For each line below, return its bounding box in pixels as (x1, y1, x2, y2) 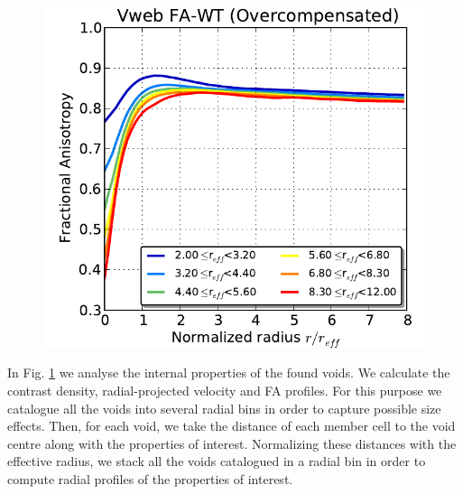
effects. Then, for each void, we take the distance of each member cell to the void (7, 416, 456, 435)
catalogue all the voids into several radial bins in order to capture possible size (7, 398, 441, 417)
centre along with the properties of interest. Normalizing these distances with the (7, 433, 457, 452)
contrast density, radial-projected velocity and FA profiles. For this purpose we (7, 381, 442, 400)
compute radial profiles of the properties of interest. (7, 470, 293, 489)
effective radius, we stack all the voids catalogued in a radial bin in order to (7, 452, 426, 471)
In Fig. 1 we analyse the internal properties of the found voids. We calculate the (7, 363, 450, 382)
